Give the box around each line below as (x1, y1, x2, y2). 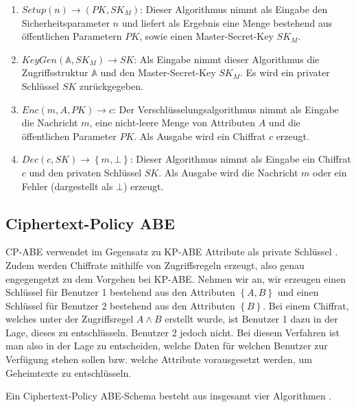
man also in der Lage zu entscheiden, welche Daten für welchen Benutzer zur (5, 338, 328, 353)
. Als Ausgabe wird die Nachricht (158, 165, 298, 179)
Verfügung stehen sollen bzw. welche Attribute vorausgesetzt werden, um (5, 352, 312, 367)
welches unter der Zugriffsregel (5, 312, 134, 326)
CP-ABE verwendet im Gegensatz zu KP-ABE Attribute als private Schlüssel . (5, 244, 338, 259)
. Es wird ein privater (240, 65, 330, 80)
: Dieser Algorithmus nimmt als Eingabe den (140, 2, 328, 16)
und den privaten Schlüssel (29, 165, 142, 179)
